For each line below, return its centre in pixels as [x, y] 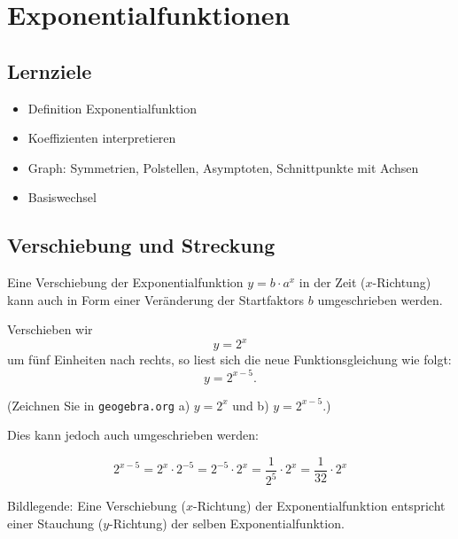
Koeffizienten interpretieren [102, 138]
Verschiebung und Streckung [141, 245]
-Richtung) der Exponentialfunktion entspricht [319, 506]
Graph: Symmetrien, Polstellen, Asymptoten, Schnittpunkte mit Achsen [223, 167]
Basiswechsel [62, 197]
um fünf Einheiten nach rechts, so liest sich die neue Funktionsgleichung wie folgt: [229, 359]
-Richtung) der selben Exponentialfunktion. [227, 523]
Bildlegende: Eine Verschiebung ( [97, 506]
